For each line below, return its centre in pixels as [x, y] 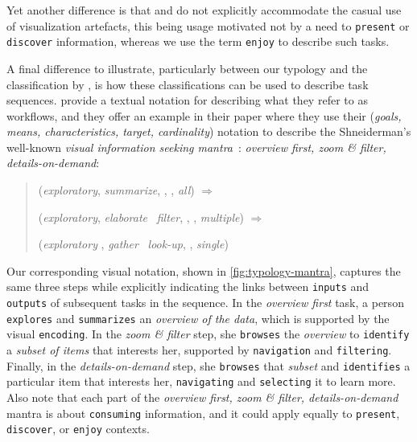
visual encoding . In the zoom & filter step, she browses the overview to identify [208, 334]
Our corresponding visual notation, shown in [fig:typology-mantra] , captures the [204, 270]
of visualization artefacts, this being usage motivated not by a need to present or [208, 25]
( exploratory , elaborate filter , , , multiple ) [141, 217]
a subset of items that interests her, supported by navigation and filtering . [199, 350]
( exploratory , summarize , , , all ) [116, 190]
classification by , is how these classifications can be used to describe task [188, 84]
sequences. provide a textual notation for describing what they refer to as [187, 100]
